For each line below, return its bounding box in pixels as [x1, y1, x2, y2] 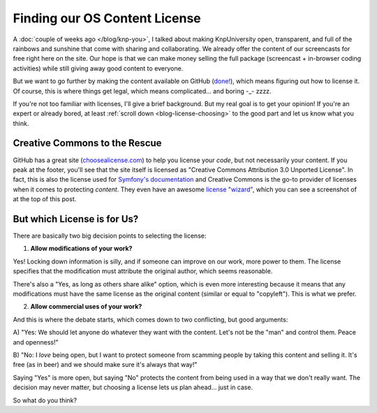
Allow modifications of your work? [30, 245, 133, 253]
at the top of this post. [13, 195, 77, 203]
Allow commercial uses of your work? [30, 303, 142, 311]
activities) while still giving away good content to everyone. [13, 64, 184, 73]
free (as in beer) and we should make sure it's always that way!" [13, 361, 198, 369]
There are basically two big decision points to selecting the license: [13, 231, 207, 240]
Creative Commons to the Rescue [13, 137, 162, 150]
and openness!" [13, 338, 59, 346]
